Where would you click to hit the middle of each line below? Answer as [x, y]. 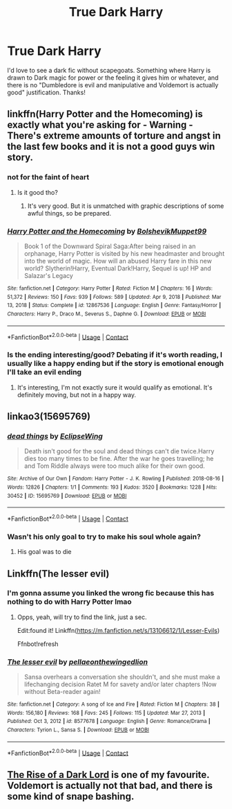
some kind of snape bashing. [71, 796]
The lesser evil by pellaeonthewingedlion [78, 661]
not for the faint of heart [48, 177]
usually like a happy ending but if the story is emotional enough [116, 363]
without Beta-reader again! [62, 692]
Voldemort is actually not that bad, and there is [110, 785]
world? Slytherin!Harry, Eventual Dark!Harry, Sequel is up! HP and [118, 268]
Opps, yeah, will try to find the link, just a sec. [82, 617]
